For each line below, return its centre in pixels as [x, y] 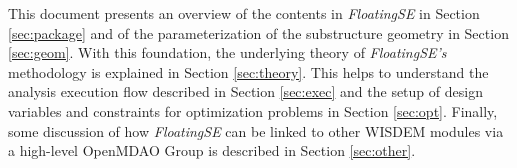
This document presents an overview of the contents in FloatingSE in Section [244, 13]
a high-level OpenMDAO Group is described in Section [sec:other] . [212, 150]
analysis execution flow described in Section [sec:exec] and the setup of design [245, 91]
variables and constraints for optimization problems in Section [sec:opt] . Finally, [253, 110]
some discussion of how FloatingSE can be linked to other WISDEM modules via [256, 130]
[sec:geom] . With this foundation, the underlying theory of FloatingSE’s [227, 52]
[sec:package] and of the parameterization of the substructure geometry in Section [258, 32]
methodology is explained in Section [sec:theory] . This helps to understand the [248, 71]
